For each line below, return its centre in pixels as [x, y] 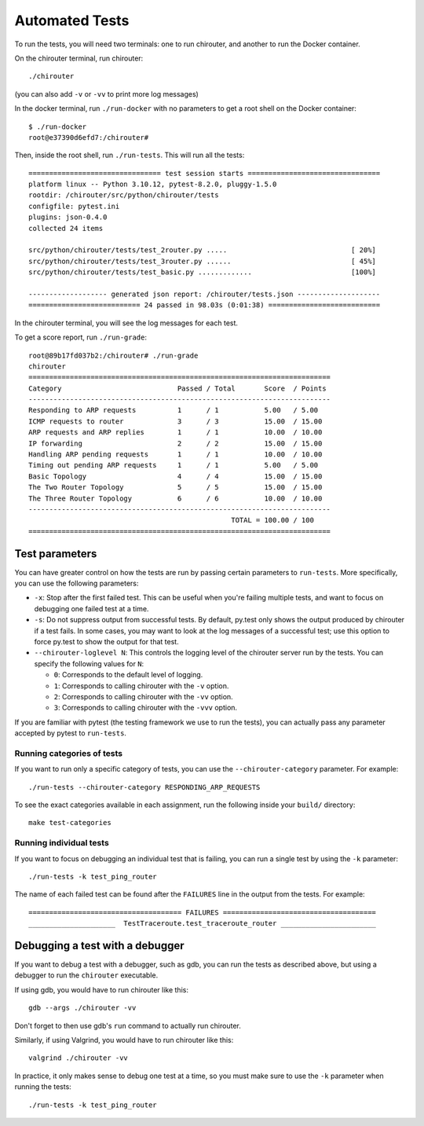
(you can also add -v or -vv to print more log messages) [107, 94]
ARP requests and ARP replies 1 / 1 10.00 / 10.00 [175, 433]
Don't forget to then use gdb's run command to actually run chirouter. [128, 1025]
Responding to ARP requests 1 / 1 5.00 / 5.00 [174, 410]
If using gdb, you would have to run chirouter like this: [101, 989]
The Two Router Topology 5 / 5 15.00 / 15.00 [175, 488]
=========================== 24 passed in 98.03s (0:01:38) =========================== [205, 305]
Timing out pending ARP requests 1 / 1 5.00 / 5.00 [174, 465]
